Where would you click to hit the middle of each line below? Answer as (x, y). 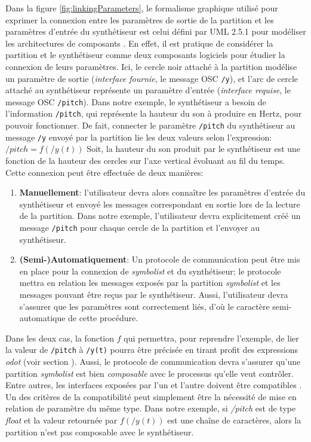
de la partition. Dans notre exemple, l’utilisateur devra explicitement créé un (160, 216)
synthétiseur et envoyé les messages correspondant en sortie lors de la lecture (160, 204)
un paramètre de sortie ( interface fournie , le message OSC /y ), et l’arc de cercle (152, 78)
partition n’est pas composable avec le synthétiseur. (100, 432)
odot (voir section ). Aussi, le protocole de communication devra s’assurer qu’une (153, 362)
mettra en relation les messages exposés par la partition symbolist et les (150, 283)
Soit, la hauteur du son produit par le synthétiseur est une (194, 149)
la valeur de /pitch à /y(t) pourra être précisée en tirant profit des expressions (152, 350)
